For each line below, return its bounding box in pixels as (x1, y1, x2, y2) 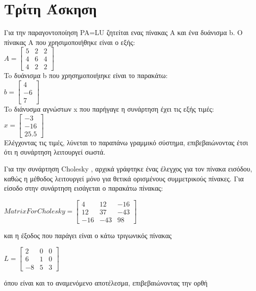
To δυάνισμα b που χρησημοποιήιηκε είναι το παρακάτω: (4, 70, 168, 81)
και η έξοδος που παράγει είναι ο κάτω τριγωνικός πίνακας (4, 230, 172, 240)
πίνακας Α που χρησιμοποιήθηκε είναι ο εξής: (4, 37, 135, 47)
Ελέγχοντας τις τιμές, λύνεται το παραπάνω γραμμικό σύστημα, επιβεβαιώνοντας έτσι (4, 137, 248, 147)
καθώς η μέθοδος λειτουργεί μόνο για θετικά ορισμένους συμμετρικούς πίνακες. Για (4, 173, 244, 183)
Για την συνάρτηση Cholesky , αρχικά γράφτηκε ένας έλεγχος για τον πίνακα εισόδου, (4, 163, 253, 173)
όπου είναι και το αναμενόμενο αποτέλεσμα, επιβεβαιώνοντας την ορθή (4, 277, 208, 288)
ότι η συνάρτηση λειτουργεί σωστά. (4, 147, 106, 157)
